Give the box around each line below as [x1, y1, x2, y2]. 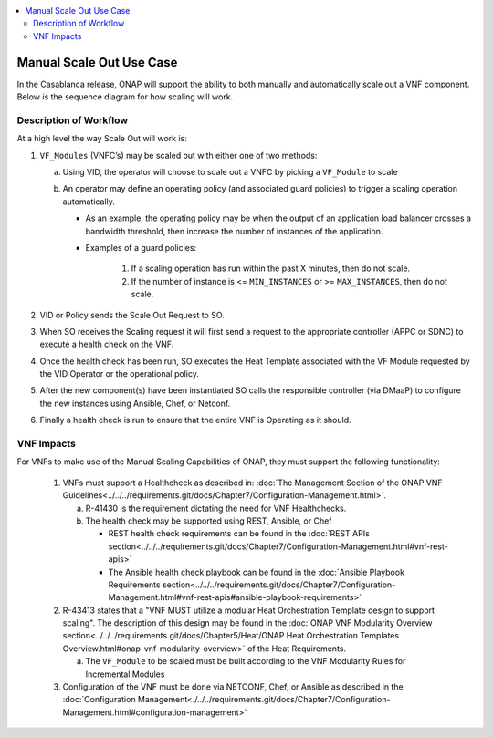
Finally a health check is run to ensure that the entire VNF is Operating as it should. [39, 415, 351, 426]
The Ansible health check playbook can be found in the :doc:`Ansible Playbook [108, 566, 405, 577]
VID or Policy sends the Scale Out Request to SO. [39, 309, 226, 320]
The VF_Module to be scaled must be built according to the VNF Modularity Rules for [85, 656, 406, 667]
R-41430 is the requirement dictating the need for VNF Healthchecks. [85, 503, 347, 514]
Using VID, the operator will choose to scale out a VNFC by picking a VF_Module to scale [62, 167, 398, 177]
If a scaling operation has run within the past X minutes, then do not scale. [131, 263, 411, 274]
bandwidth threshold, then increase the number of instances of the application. [85, 225, 383, 236]
